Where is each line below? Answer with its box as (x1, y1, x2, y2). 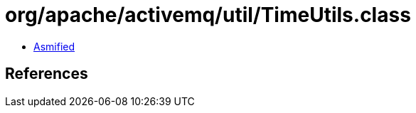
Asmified (33, 40, 75, 53)
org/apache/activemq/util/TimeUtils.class (5, 3, 411, 27)
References (5, 65, 88, 83)
